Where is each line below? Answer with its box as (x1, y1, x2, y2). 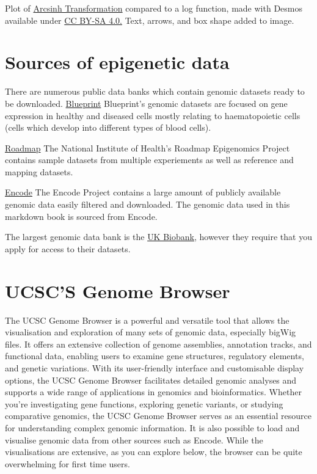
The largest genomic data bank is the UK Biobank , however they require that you (5, 230, 312, 243)
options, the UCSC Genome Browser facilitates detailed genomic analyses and (5, 373, 297, 386)
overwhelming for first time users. (5, 457, 130, 470)
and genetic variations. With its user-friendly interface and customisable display (5, 361, 304, 374)
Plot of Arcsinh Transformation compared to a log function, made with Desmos (5, 2, 302, 14)
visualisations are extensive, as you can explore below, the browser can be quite (5, 445, 302, 458)
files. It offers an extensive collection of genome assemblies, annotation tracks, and (5, 337, 312, 350)
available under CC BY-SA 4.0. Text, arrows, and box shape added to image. (5, 13, 294, 26)
